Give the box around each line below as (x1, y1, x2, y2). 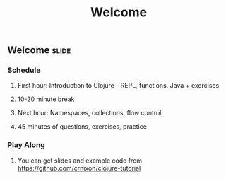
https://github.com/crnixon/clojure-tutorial (17, 163, 141, 172)
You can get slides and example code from (17, 156, 143, 165)
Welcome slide (7, 44, 71, 57)
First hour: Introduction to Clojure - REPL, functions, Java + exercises (17, 81, 220, 90)
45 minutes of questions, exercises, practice (17, 122, 147, 131)
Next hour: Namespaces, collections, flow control (17, 109, 162, 117)
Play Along (7, 140, 46, 150)
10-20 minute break (17, 95, 75, 103)
